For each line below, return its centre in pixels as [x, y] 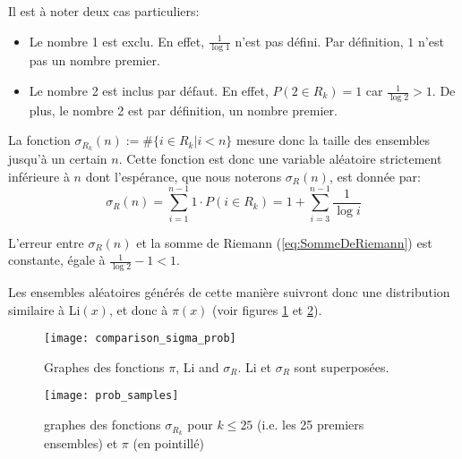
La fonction [39, 140]
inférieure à [39, 176]
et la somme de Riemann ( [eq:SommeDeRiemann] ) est [284, 242]
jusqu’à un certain [58, 159]
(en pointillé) [168, 442]
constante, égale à [57, 260]
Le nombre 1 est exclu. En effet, [117, 41]
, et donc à [138, 309]
